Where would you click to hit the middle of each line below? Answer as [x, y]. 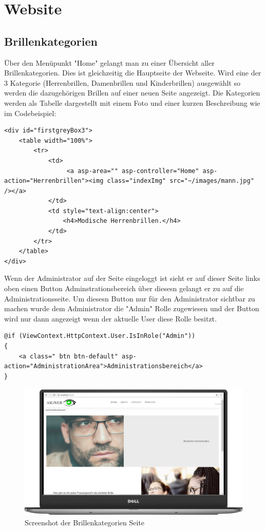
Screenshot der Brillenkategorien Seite [84, 522]
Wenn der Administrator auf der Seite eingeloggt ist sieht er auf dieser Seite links [132, 278]
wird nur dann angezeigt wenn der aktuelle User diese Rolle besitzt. [110, 318]
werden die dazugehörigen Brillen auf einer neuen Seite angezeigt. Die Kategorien [132, 93]
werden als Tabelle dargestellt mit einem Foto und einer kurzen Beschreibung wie [132, 102]
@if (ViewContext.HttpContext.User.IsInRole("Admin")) [100, 336]
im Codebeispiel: [30, 113]
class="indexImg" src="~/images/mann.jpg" [181, 181]
